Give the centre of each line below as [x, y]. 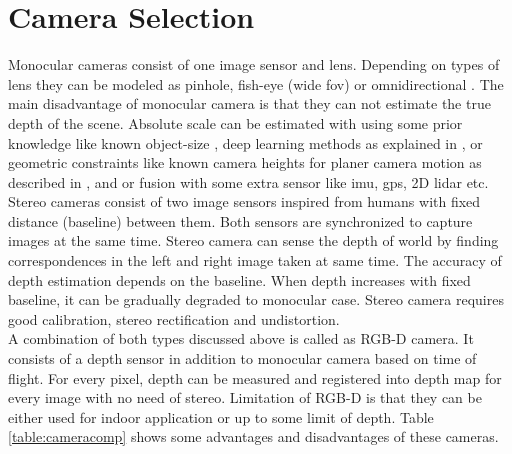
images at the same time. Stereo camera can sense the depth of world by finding [253, 240]
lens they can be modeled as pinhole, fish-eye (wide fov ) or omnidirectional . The [256, 83]
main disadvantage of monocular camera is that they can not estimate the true [249, 103]
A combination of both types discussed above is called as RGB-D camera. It [241, 338]
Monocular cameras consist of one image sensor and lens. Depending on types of [254, 64]
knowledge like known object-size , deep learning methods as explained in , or [245, 142]
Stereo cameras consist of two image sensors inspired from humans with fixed [244, 201]
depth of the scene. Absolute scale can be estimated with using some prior [235, 122]
